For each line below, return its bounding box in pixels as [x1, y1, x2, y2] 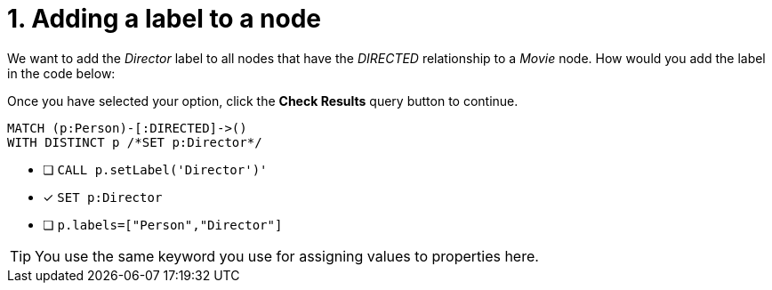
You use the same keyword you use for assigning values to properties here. [35, 246, 539, 265]
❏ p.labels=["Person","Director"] [43, 216, 283, 232]
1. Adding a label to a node [7, 4, 321, 34]
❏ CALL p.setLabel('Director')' [43, 161, 268, 177]
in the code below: [7, 65, 116, 81]
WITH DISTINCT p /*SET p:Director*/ [7, 134, 262, 149]
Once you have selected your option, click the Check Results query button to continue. [7, 93, 519, 109]
